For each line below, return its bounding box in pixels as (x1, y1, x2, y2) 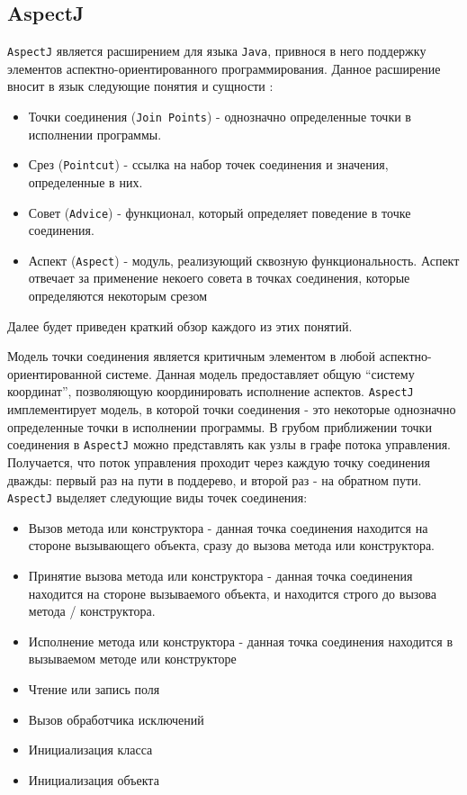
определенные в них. (28, 172, 143, 191)
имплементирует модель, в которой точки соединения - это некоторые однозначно (7, 400, 456, 419)
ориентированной (7, 364, 102, 383)
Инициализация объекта (28, 770, 159, 789)
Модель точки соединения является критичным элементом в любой (7, 347, 375, 366)
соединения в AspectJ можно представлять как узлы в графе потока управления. (7, 435, 451, 454)
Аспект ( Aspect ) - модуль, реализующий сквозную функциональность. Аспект (28, 250, 460, 269)
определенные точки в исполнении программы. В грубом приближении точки (7, 417, 432, 436)
